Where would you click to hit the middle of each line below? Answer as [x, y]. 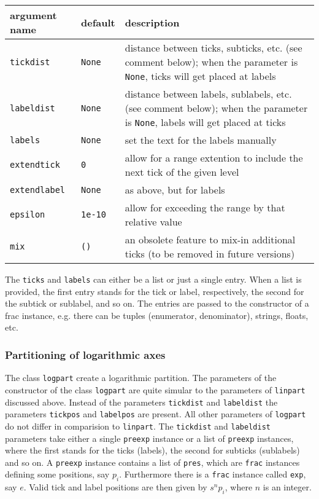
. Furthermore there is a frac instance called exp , [213, 474]
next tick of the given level [182, 172]
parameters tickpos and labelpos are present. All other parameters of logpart [156, 414]
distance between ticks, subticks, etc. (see [213, 48]
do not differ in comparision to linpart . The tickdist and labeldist [138, 426]
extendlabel [38, 190]
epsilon [28, 214]
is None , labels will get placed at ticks [205, 122]
